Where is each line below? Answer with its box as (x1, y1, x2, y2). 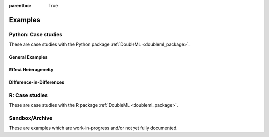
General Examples (9, 54, 48, 60)
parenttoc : (9, 3, 32, 8)
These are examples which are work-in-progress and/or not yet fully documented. (9, 125, 178, 131)
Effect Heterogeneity (9, 67, 54, 73)
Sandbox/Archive (9, 115, 53, 122)
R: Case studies (9, 92, 48, 99)
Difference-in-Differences (9, 79, 65, 85)
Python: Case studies (9, 31, 62, 38)
